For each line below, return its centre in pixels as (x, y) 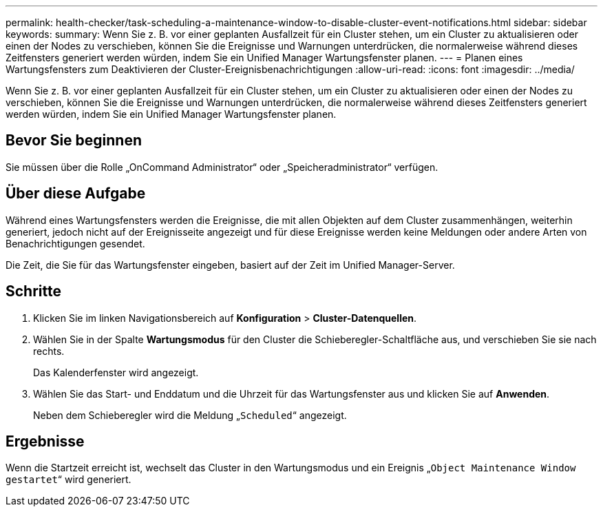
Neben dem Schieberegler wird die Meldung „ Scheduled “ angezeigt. (190, 415)
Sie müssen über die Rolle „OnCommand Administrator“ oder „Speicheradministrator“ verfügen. (222, 167)
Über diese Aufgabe (76, 194)
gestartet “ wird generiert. (68, 480)
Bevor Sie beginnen (74, 141)
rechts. (49, 351)
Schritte (33, 291)
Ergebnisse (45, 441)
